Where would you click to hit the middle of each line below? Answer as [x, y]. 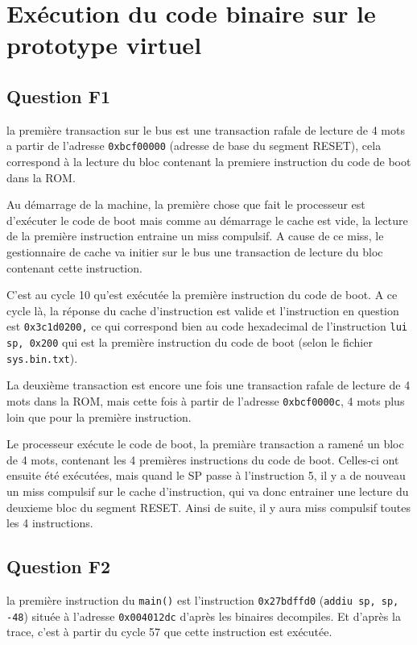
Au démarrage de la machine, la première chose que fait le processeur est [186, 204]
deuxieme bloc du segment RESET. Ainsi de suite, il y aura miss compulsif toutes [209, 507]
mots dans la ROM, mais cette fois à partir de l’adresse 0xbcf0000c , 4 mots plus [206, 400]
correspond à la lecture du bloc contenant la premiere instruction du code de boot [209, 162]
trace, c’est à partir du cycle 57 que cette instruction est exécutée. [169, 632]
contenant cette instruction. [74, 267]
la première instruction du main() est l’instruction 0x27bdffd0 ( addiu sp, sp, [203, 599]
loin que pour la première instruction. [99, 416]
